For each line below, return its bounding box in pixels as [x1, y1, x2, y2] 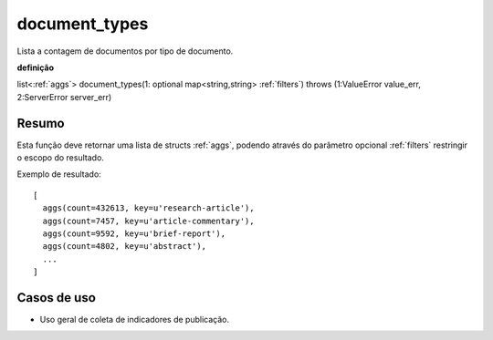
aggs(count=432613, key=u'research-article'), [42, 203, 255, 213]
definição [16, 62, 55, 73]
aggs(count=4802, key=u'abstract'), [42, 242, 207, 252]
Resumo [16, 115, 65, 131]
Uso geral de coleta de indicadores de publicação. [39, 314, 230, 325]
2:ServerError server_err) [16, 91, 112, 102]
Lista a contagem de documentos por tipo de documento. [16, 46, 234, 57]
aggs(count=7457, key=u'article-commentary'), [42, 215, 255, 226]
